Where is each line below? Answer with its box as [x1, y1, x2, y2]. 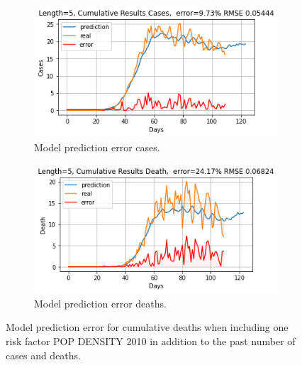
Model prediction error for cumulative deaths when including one [6, 320, 289, 334]
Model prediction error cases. [34, 139, 160, 154]
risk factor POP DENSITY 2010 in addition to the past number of [6, 333, 296, 348]
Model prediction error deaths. [34, 295, 167, 310]
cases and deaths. [6, 347, 81, 362]
